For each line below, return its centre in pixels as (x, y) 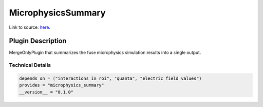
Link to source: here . (30, 27)
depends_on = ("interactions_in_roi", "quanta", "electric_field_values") (111, 79)
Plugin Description (38, 41)
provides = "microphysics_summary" (62, 85)
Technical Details (30, 65)
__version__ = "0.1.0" (46, 92)
